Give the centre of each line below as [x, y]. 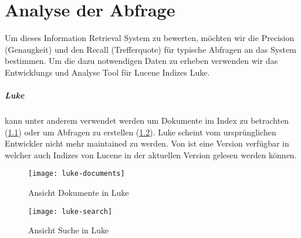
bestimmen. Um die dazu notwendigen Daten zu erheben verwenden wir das [141, 61]
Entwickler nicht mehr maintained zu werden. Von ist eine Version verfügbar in [147, 143]
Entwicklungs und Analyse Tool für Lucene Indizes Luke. [107, 72]
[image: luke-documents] [77, 174]
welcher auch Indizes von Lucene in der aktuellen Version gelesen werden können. [151, 154]
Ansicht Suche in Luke [69, 230]
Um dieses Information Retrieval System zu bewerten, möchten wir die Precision [150, 38]
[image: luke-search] [70, 211]
